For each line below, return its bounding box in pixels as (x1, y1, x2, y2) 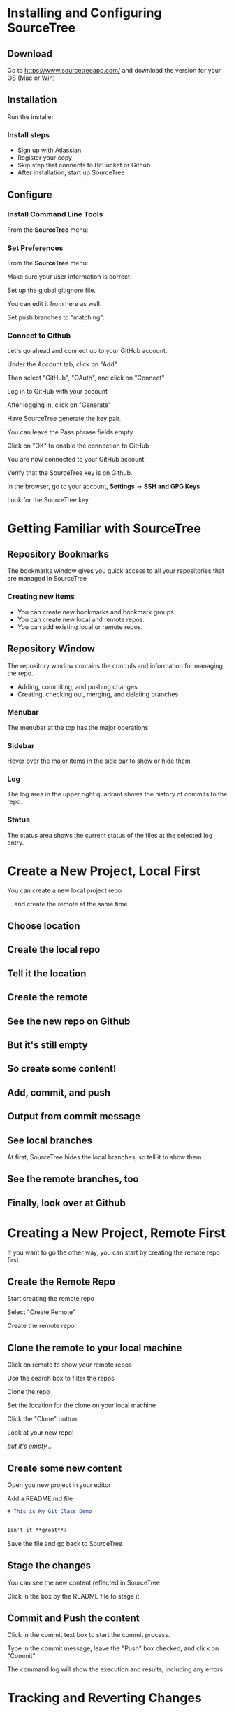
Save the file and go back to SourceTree (7, 1539, 123, 1547)
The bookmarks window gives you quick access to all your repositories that (7, 567, 225, 575)
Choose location (7, 920, 80, 932)
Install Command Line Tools (7, 209, 103, 219)
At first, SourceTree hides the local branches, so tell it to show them (7, 1152, 202, 1161)
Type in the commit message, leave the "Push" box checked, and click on (7, 1644, 219, 1652)
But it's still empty (7, 1039, 88, 1051)
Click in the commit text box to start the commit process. (7, 1631, 170, 1639)
